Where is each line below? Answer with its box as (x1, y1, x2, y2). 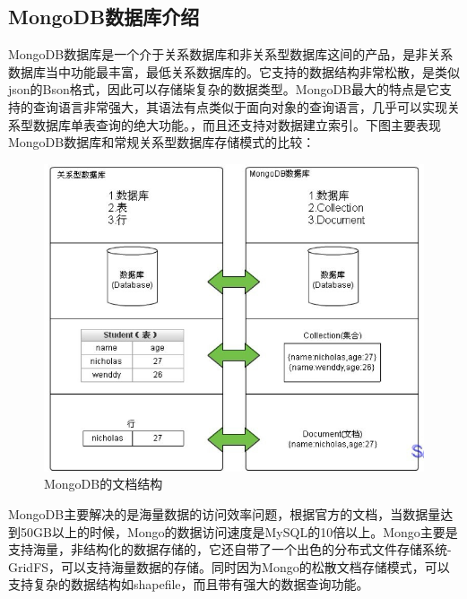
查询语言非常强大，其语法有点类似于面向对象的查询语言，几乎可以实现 (32, 97, 447, 116)
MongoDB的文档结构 (44, 474, 163, 493)
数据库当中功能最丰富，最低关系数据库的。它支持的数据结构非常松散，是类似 (8, 62, 460, 81)
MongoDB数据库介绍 (8, 3, 200, 30)
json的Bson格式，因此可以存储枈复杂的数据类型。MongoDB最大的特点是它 (8, 80, 440, 99)
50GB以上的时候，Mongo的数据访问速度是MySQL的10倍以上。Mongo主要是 (20, 522, 458, 541)
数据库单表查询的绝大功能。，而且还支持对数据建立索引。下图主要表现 (32, 115, 441, 134)
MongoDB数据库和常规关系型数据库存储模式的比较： (8, 133, 316, 152)
